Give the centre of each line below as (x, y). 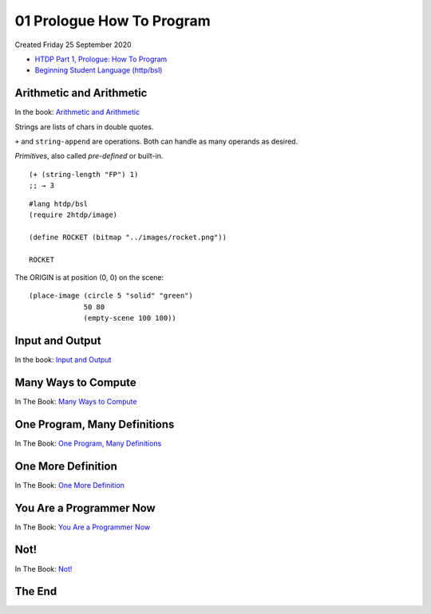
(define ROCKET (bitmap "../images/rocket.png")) (128, 237)
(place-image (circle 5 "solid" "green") (111, 296)
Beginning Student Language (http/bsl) (99, 70)
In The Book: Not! (43, 569)
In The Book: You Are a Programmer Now (83, 527)
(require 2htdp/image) (73, 215)
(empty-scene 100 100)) (130, 318)
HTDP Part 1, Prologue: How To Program (101, 59)
